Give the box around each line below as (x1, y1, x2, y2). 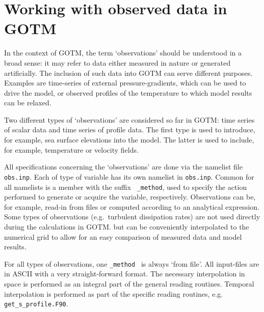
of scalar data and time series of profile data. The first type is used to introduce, (4, 124, 255, 135)
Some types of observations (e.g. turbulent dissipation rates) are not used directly (4, 211, 260, 222)
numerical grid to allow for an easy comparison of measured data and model (4, 231, 242, 242)
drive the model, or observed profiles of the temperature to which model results (4, 87, 252, 98)
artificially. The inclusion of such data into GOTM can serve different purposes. (4, 67, 253, 78)
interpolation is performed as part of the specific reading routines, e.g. (4, 288, 223, 299)
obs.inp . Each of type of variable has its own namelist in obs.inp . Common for (4, 171, 254, 182)
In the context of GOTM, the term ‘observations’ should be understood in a (4, 47, 242, 58)
